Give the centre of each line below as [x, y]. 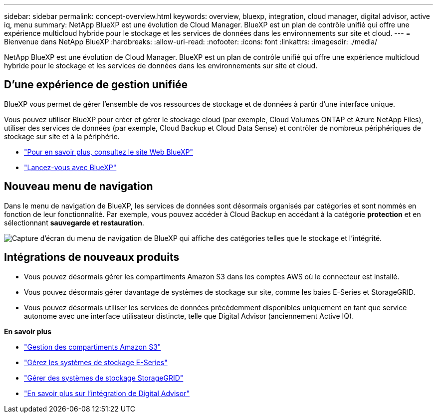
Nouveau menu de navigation [79, 187]
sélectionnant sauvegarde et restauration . [74, 222]
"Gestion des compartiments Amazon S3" [93, 347]
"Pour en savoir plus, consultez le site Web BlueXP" [109, 152]
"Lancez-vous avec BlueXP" [70, 167]
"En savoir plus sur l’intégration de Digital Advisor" [107, 393]
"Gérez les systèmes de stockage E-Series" [96, 362]
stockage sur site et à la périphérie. [62, 136]
